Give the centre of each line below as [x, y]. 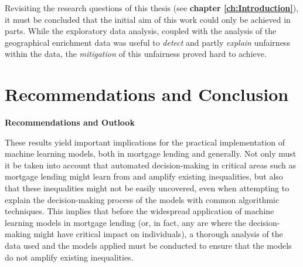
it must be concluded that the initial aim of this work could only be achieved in [148, 19]
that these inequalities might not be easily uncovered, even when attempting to [147, 188]
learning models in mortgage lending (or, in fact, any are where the [125, 222]
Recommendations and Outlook [70, 122]
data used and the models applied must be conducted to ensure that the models [148, 246]
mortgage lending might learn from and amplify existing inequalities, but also [144, 176]
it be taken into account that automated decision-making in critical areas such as [150, 165]
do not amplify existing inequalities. [69, 257]
